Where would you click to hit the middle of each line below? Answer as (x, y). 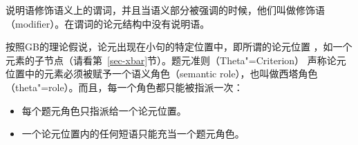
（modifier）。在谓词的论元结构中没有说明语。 (108, 23)
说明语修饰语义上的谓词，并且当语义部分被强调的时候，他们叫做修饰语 (165, 10)
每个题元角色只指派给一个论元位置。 (104, 110)
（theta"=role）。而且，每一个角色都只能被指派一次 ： (124, 87)
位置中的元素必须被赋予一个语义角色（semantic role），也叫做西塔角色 (162, 74)
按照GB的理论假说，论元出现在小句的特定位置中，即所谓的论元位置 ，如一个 (179, 47)
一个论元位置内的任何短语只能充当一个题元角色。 (133, 134)
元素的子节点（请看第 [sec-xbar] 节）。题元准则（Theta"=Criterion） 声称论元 (176, 60)
